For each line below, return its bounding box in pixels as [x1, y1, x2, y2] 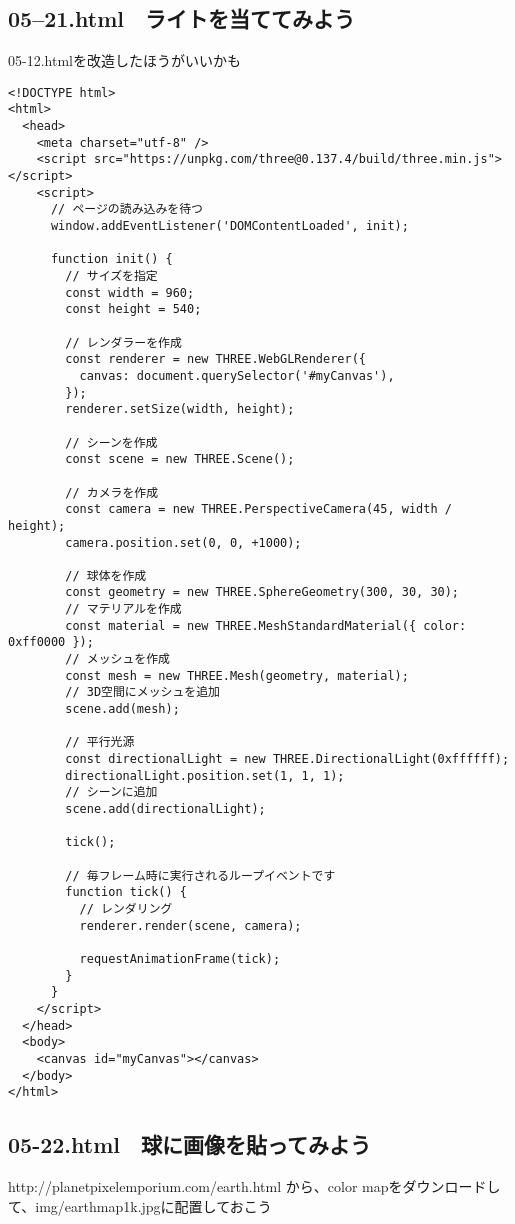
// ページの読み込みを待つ [50, 202, 203, 217]
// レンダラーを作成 [65, 335, 182, 350]
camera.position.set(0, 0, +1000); [65, 535, 302, 550]
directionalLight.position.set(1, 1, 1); [65, 768, 345, 783]
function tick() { [65, 885, 187, 900]
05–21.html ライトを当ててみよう [8, 3, 356, 34]
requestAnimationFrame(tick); [79, 951, 281, 966]
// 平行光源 [65, 735, 135, 750]
